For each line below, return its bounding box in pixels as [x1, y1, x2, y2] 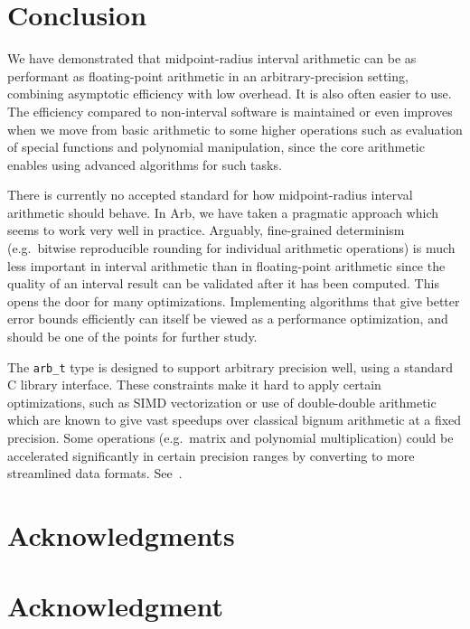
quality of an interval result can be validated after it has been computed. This [7, 274, 439, 293]
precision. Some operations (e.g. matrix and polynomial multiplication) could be [7, 428, 454, 447]
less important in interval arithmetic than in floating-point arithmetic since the [7, 256, 446, 275]
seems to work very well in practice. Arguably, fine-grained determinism [7, 221, 405, 239]
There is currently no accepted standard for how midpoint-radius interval [7, 185, 413, 204]
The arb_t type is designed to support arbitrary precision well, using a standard [7, 357, 454, 376]
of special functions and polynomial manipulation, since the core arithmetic [7, 137, 425, 156]
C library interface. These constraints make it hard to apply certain [7, 375, 381, 394]
